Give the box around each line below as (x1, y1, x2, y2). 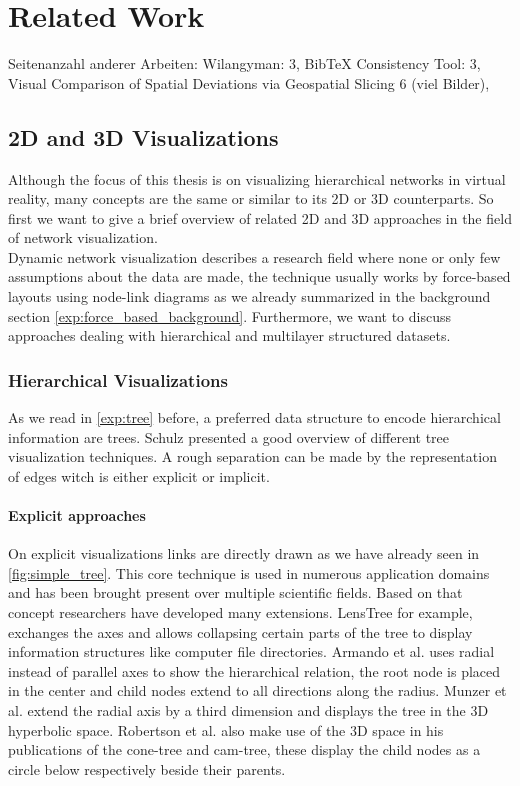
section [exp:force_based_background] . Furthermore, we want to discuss (8, 305, 451, 326)
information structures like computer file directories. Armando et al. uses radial (8, 641, 495, 662)
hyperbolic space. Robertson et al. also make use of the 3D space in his (8, 719, 444, 740)
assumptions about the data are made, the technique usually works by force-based (8, 266, 511, 287)
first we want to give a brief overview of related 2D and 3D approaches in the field (8, 207, 512, 228)
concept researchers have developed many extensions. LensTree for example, (8, 602, 473, 623)
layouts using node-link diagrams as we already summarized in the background (8, 286, 491, 307)
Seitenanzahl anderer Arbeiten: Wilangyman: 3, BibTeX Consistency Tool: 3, (8, 53, 481, 74)
